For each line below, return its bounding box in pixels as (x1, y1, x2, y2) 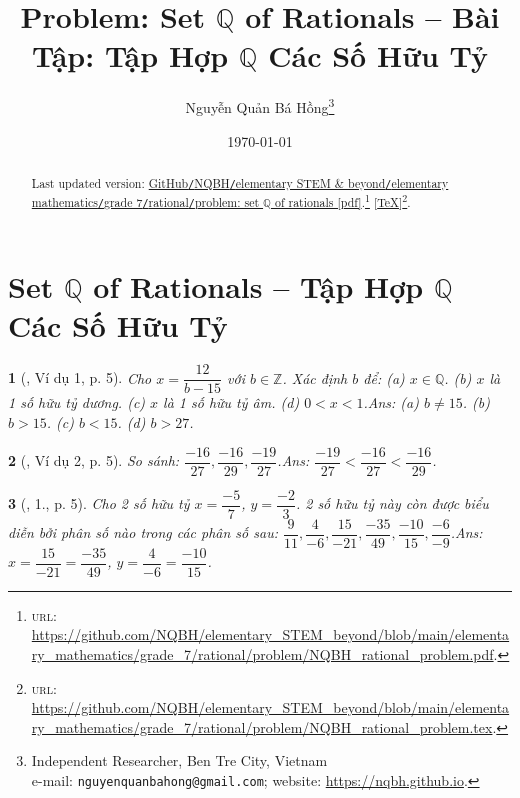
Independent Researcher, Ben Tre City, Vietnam (31, 750, 328, 771)
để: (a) (363, 367, 405, 388)
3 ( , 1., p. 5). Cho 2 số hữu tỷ (8, 493, 190, 514)
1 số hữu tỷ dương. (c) (8, 392, 146, 413)
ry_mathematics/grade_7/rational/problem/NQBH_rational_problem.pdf (31, 644, 494, 665)
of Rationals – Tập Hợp (93, 266, 424, 307)
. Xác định (282, 367, 348, 388)
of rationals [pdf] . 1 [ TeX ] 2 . (274, 191, 411, 211)
